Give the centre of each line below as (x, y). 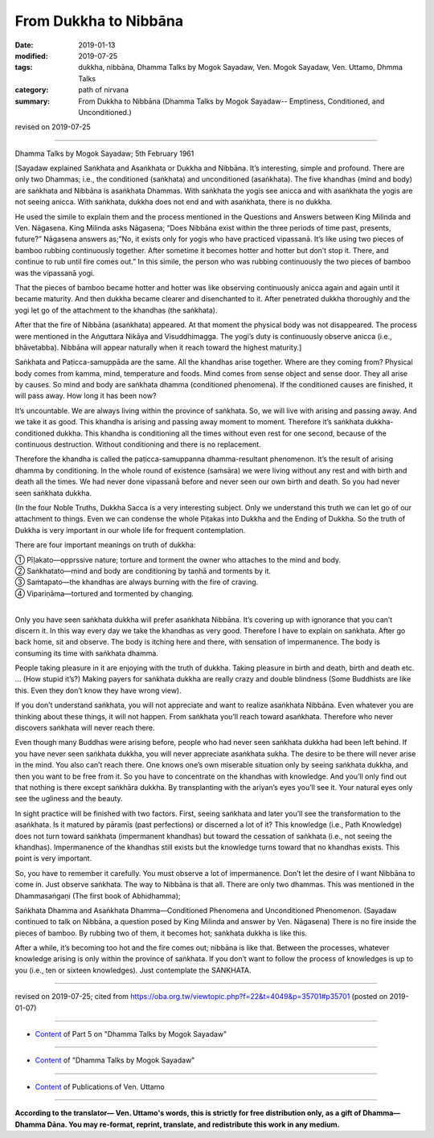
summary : (33, 101)
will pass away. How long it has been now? (86, 396)
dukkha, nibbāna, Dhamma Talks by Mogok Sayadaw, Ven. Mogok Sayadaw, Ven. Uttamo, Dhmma (241, 68)
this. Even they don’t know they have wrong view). (98, 690)
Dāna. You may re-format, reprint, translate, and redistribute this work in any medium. (194, 1124)
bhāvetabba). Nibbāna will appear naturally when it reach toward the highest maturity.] (158, 347)
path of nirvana (103, 90)
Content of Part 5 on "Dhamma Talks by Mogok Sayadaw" (131, 1034)
